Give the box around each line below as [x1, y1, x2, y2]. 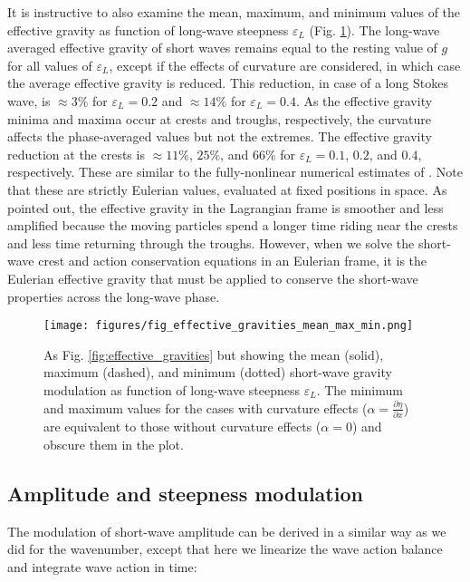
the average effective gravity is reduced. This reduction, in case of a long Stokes [7, 73, 448, 92]
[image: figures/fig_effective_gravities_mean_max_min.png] [43, 319, 414, 333]
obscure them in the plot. [43, 434, 184, 453]
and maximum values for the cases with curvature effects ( [43, 398, 368, 417]
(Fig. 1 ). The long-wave [309, 20, 440, 39]
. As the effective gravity [295, 91, 433, 110]
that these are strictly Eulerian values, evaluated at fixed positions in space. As [7, 179, 447, 199]
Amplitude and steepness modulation [7, 479, 363, 507]
